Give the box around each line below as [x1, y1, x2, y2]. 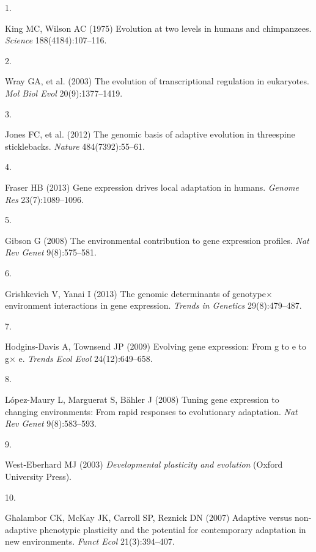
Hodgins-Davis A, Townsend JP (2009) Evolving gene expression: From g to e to [5, 340, 306, 353]
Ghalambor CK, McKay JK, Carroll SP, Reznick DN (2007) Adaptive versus [5, 511, 292, 524]
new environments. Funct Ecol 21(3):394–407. [5, 535, 175, 548]
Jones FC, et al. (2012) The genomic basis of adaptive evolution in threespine [5, 128, 295, 141]
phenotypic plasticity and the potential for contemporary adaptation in [39, 523, 306, 535]
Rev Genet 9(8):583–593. [5, 417, 97, 430]
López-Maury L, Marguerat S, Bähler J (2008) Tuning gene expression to [5, 393, 279, 406]
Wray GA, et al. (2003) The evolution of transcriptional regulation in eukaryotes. [5, 75, 309, 87]
